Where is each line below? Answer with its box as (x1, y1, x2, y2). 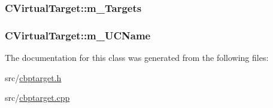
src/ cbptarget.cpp (5, 91, 70, 104)
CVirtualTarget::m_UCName (5, 27, 151, 42)
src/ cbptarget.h (5, 71, 62, 84)
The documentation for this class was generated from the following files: (5, 51, 269, 64)
